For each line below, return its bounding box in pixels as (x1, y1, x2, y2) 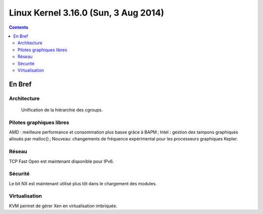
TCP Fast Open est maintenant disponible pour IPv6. (9, 158, 114, 164)
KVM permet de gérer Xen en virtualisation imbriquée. (9, 203, 117, 209)
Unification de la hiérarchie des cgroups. (21, 107, 103, 113)
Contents (9, 24, 29, 30)
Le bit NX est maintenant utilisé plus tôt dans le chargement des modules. (9, 180, 157, 186)
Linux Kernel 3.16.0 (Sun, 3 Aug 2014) (9, 7, 164, 18)
